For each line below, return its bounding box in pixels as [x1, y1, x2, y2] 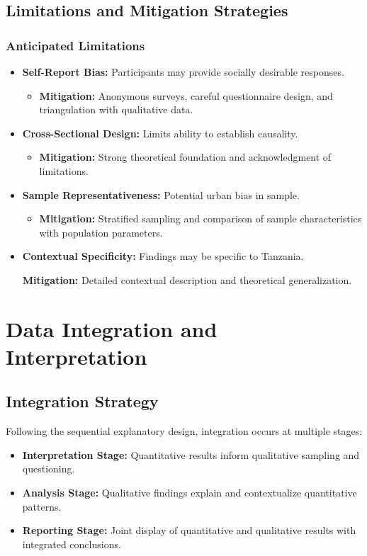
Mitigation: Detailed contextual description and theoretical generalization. [22, 272, 352, 287]
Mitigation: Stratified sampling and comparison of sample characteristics [39, 211, 362, 226]
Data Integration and [6, 314, 218, 343]
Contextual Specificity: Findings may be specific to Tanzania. [22, 249, 304, 263]
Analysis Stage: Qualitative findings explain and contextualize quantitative [22, 485, 357, 500]
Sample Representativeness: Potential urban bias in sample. [22, 187, 300, 202]
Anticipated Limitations [6, 36, 145, 54]
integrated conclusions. [22, 536, 121, 551]
